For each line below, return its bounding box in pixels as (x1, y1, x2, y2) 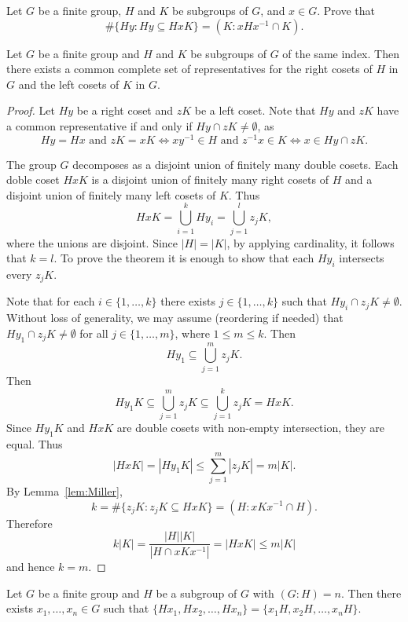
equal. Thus (6, 436, 63, 452)
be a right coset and (76, 102, 174, 119)
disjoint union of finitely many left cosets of (6, 186, 216, 203)
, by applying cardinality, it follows (226, 234, 395, 251)
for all (79, 324, 108, 341)
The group (6, 155, 57, 172)
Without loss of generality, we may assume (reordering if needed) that (6, 309, 344, 326)
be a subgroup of (156, 584, 237, 601)
